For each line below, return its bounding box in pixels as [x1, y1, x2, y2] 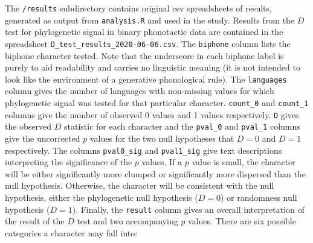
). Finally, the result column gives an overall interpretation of [72, 203, 305, 215]
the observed [5, 120, 52, 133]
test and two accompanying [77, 215, 178, 227]
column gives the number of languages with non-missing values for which [5, 84, 274, 97]
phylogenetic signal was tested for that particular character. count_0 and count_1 [5, 96, 309, 109]
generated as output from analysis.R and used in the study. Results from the [5, 13, 295, 26]
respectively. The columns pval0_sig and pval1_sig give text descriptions [5, 144, 282, 156]
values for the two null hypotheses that [89, 131, 234, 144]
